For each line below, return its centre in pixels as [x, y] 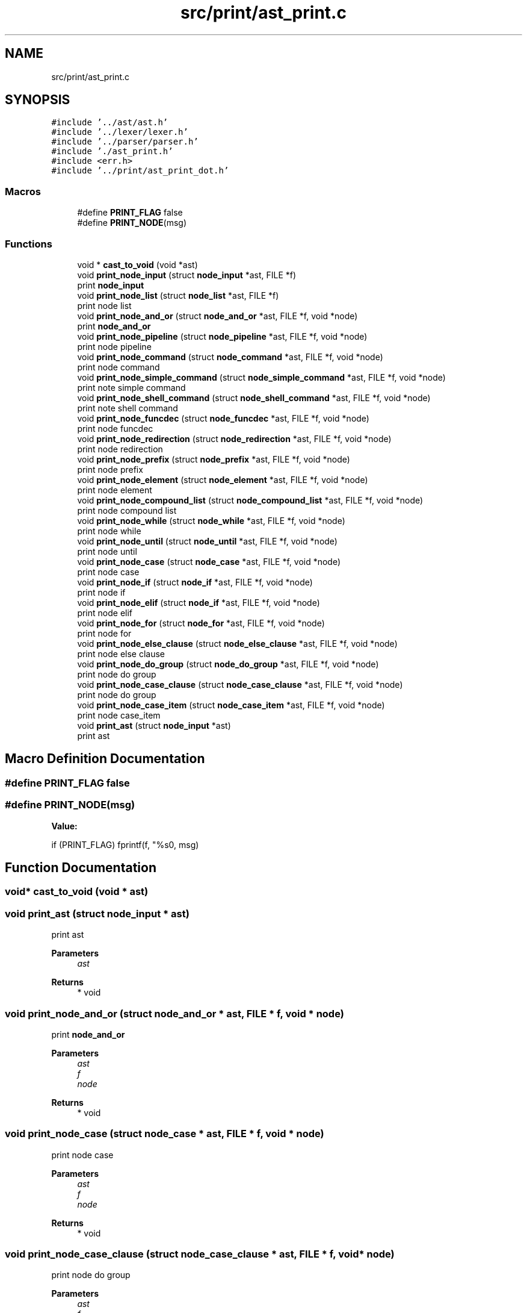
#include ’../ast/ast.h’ [110, 123]
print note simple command [131, 387]
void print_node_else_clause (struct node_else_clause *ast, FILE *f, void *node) [237, 643]
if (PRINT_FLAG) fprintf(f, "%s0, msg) [125, 844]
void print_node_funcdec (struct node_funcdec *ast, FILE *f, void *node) [223, 418]
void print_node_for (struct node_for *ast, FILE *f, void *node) [201, 623]
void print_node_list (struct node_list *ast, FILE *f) [178, 295]
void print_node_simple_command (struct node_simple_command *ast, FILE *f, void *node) [261, 377]
